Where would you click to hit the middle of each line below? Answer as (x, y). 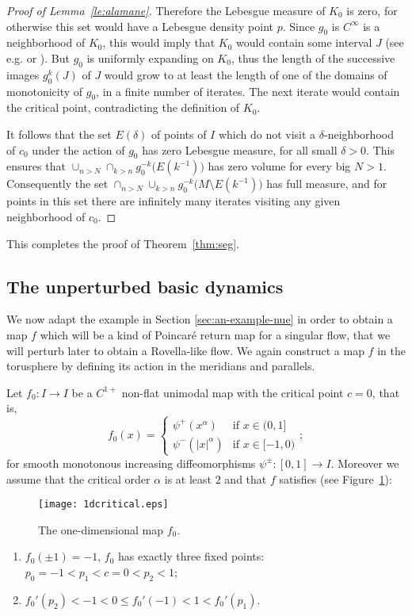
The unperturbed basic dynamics (145, 286)
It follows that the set (59, 134)
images (23, 74)
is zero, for (372, 10)
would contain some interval (304, 42)
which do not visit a (267, 134)
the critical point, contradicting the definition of (123, 107)
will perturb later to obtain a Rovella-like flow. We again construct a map (185, 350)
